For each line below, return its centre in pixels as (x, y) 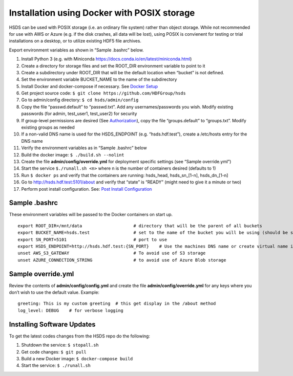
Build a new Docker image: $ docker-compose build (77, 358)
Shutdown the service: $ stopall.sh (60, 345)
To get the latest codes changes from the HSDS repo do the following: (80, 336)
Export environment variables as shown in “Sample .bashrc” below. (76, 50)
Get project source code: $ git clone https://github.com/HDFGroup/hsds (104, 93)
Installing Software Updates (52, 324)
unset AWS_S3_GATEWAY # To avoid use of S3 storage (112, 253)
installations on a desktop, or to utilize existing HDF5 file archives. (75, 41)
